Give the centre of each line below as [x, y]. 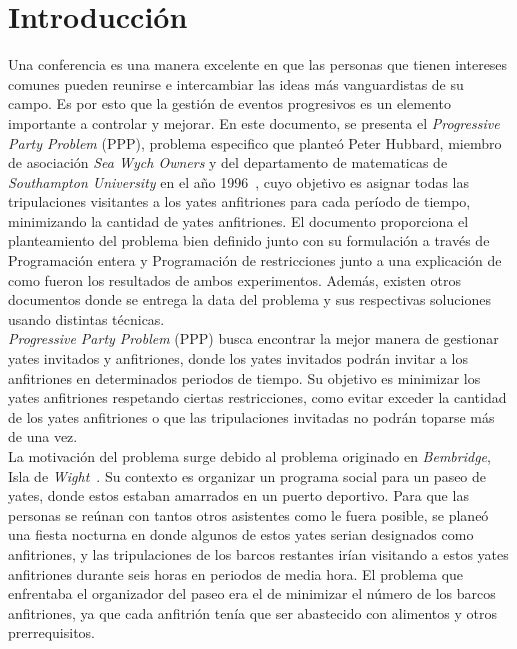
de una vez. [43, 436]
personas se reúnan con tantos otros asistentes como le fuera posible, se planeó [248, 514]
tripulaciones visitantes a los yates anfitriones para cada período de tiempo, [239, 201]
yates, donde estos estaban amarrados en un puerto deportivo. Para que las [238, 495]
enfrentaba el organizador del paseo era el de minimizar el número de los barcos [252, 593]
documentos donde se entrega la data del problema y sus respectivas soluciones [249, 299]
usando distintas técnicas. [86, 318]
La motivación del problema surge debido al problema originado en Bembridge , [249, 456]
